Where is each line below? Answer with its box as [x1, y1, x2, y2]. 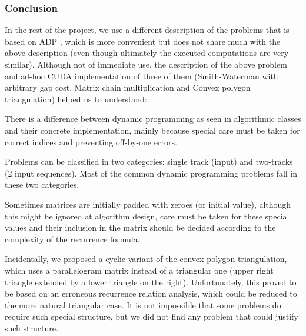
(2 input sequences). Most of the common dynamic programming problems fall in [5, 167, 298, 179]
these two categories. [5, 178, 79, 191]
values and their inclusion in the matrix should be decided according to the [5, 221, 276, 234]
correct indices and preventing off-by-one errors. [5, 135, 177, 148]
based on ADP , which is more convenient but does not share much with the [5, 35, 281, 47]
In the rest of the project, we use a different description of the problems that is [5, 24, 290, 36]
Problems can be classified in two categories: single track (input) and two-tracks [5, 155, 293, 168]
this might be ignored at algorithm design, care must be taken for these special [5, 209, 290, 222]
